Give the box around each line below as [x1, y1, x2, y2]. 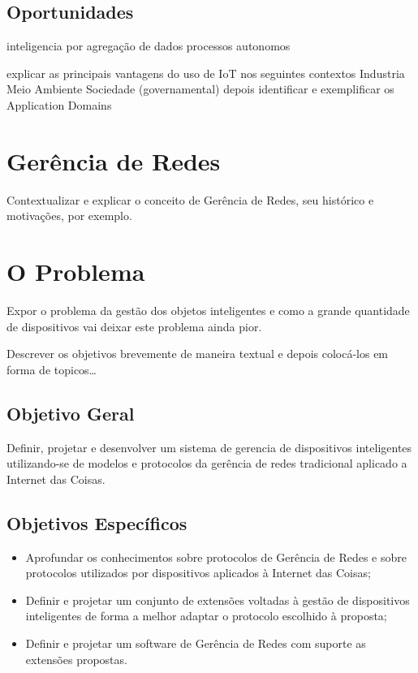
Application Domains [6, 96, 112, 113]
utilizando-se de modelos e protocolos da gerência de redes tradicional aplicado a [6, 455, 407, 472]
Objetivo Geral [6, 400, 135, 425]
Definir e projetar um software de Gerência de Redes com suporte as [25, 634, 366, 651]
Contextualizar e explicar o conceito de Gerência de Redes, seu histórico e [6, 191, 374, 208]
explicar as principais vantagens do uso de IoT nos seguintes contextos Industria [6, 64, 405, 81]
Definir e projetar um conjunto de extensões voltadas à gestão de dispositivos [25, 591, 410, 608]
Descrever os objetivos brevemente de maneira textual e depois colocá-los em [6, 345, 389, 362]
